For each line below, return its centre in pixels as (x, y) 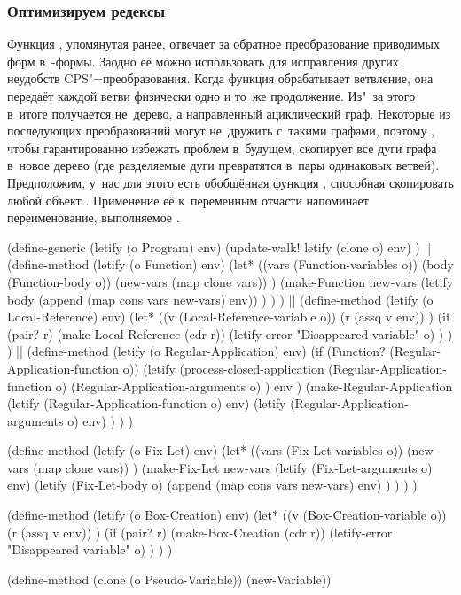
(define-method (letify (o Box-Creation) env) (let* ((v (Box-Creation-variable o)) (227, 515)
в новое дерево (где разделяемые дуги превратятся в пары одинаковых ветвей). (223, 165)
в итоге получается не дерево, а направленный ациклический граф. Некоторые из (229, 113)
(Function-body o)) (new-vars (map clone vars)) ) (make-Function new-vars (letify (230, 281)
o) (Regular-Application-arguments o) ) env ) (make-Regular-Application (254, 386)
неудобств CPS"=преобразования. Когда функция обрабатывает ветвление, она (220, 78)
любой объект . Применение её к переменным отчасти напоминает (188, 200)
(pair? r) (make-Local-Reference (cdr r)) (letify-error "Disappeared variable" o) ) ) (230, 333)
